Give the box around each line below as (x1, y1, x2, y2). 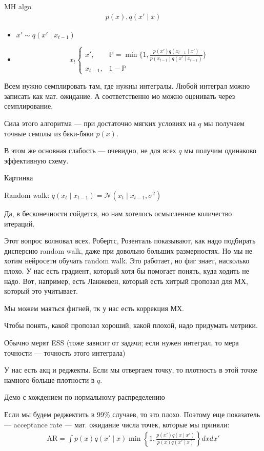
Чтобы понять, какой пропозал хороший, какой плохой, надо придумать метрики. (4, 320, 258, 331)
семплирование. (4, 100, 53, 111)
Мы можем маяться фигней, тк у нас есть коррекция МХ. (4, 302, 184, 313)
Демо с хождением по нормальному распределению (4, 392, 165, 402)
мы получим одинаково (184, 145, 257, 156)
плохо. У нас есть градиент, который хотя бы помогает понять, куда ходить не (4, 265, 249, 276)
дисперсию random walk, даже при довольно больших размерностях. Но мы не (4, 245, 252, 256)
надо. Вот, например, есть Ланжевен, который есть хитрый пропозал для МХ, (4, 275, 248, 286)
